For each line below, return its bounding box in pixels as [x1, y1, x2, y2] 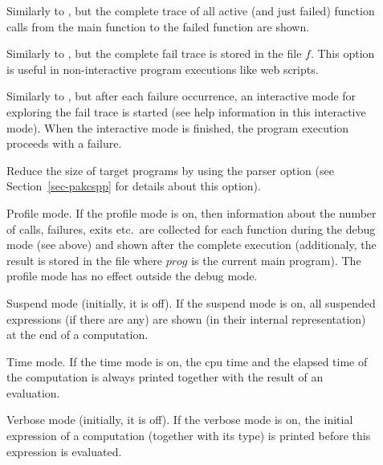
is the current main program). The [191, 251, 361, 268]
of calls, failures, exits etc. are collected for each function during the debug [6, 220, 376, 237]
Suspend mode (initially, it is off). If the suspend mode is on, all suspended [6, 294, 376, 311]
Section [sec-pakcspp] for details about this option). [6, 177, 261, 194]
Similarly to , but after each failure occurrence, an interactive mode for [6, 88, 357, 104]
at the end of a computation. [6, 326, 149, 343]
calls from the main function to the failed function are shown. [6, 18, 310, 35]
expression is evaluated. [6, 443, 122, 459]
